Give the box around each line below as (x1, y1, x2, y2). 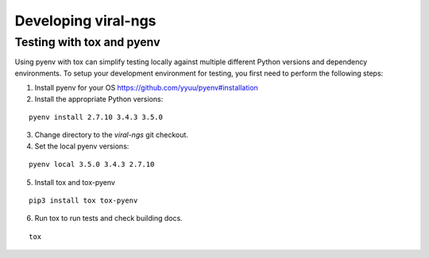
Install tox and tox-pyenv (34, 177, 115, 187)
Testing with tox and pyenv (14, 35, 160, 49)
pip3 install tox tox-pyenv (29, 195, 138, 205)
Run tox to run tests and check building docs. (34, 214, 183, 223)
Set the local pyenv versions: (34, 141, 129, 151)
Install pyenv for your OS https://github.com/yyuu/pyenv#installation (34, 83, 258, 93)
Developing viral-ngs (14, 12, 157, 29)
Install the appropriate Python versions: (34, 94, 164, 103)
